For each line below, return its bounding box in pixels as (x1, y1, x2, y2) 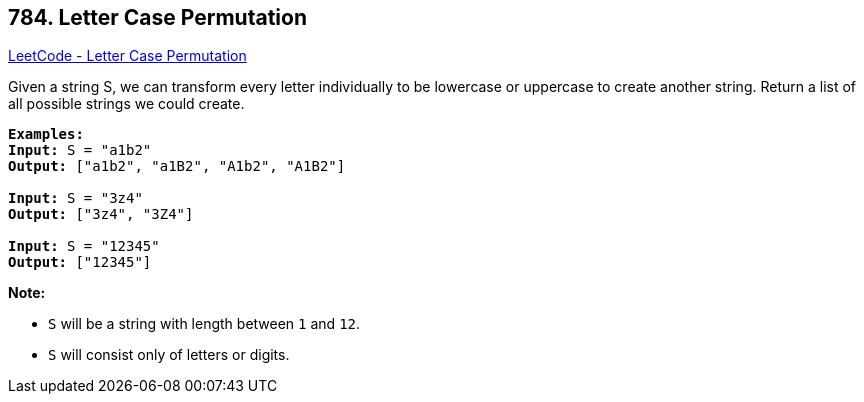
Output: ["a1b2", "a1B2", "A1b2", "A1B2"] (8, 158, 346, 175)
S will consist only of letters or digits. (48, 346, 290, 364)
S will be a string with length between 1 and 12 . (48, 315, 361, 333)
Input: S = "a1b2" (8, 142, 152, 159)
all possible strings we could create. (8, 95, 245, 113)
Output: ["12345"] (8, 254, 152, 271)
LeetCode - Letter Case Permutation (8, 47, 247, 65)
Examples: (8, 126, 84, 143)
